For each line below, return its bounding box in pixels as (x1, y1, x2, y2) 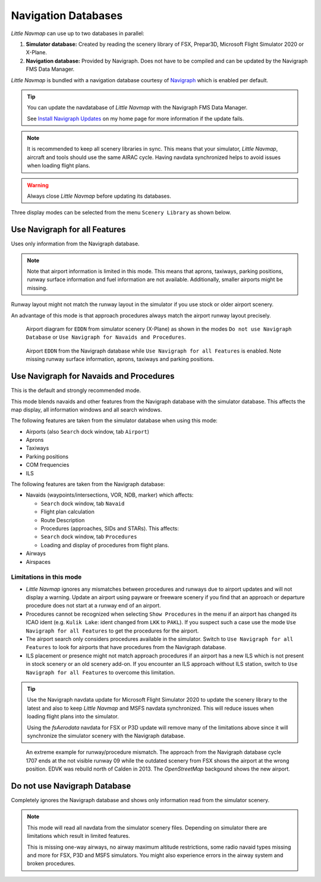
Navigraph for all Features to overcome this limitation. (26, 669, 175, 676)
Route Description (40, 516, 85, 523)
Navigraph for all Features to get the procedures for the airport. (26, 627, 199, 634)
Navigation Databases (11, 9, 123, 22)
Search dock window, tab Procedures (40, 533, 137, 540)
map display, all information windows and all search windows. (11, 406, 162, 413)
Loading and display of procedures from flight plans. (40, 541, 169, 548)
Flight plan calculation (40, 508, 95, 515)
